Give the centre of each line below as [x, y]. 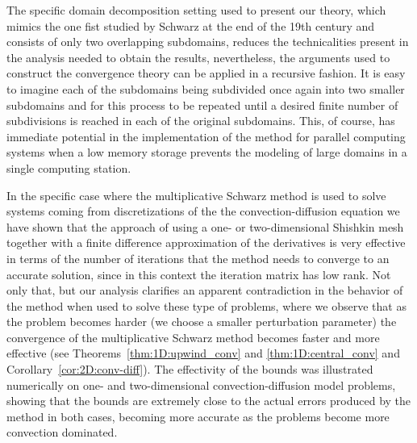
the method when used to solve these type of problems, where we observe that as [206, 305]
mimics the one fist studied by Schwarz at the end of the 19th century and [191, 25]
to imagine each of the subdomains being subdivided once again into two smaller [206, 88]
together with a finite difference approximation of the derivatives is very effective [206, 242]
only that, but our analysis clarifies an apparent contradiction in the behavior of [205, 290]
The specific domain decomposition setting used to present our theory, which [196, 10]
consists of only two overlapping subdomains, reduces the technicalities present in [208, 42]
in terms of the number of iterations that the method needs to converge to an [198, 258]
